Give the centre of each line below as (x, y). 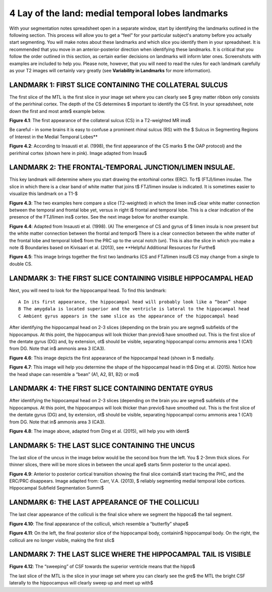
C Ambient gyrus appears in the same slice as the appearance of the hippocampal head (128, 316)
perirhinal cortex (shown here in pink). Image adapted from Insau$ (78, 153)
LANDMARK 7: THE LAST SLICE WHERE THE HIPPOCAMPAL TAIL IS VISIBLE (130, 554)
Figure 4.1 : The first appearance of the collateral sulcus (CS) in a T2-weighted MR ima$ (100, 120)
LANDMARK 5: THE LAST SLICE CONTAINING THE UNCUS (102, 445)
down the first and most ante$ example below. (57, 111)
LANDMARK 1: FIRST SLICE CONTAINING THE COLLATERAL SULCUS (119, 85)
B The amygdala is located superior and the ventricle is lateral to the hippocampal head (134, 309)
